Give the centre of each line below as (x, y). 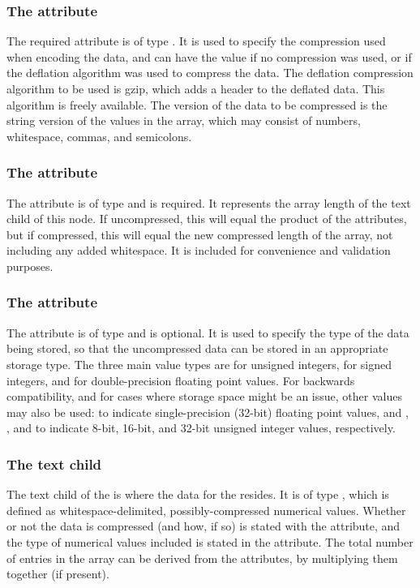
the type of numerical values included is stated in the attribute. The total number (210, 541)
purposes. (30, 266)
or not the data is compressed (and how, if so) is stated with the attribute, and (204, 526)
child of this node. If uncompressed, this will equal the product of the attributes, (207, 219)
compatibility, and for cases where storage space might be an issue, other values (204, 396)
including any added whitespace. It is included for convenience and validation (199, 250)
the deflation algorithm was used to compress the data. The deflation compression (210, 73)
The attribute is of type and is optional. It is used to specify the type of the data (208, 332)
